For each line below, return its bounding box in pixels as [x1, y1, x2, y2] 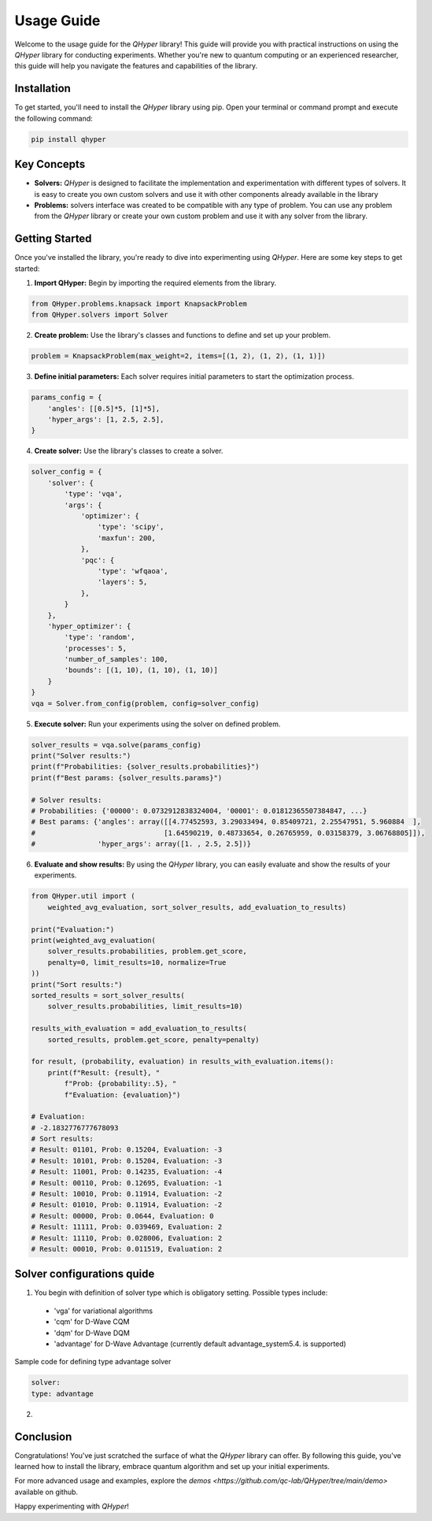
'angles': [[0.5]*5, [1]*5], [47, 404, 161, 413]
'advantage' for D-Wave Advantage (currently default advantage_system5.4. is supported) [54, 1339, 346, 1348]
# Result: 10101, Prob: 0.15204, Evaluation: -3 [31, 1156, 223, 1165]
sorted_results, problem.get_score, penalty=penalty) [47, 1035, 260, 1044]
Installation [14, 82, 71, 95]
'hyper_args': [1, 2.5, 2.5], [47, 415, 164, 425]
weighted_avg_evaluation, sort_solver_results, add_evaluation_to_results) [47, 903, 347, 911]
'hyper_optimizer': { [47, 621, 131, 630]
